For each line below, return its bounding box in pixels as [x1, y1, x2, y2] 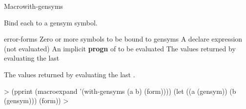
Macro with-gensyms [4, 1, 63, 11]
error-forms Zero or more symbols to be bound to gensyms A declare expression [4, 34, 243, 44]
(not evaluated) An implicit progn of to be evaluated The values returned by [4, 43, 236, 53]
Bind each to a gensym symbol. [4, 17, 98, 27]
